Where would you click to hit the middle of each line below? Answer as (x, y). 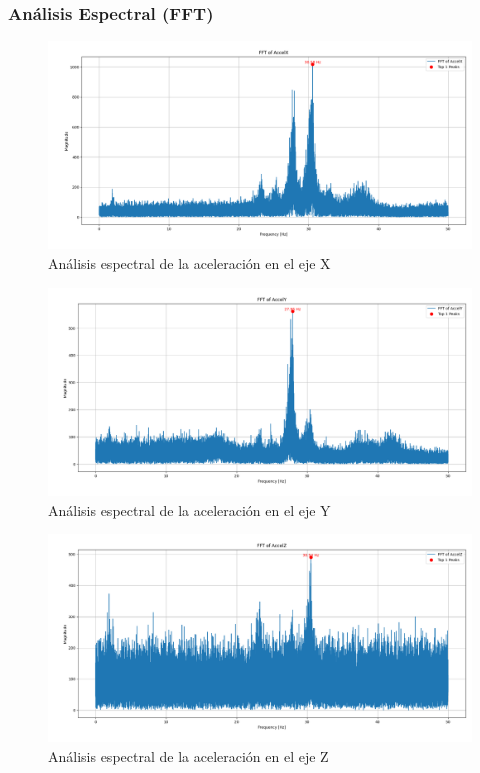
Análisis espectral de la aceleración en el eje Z (188, 755)
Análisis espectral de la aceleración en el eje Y (189, 509)
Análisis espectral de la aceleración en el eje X (189, 263)
